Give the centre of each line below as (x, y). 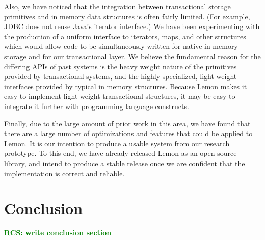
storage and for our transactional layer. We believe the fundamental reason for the (132, 56)
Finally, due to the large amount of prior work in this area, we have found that (127, 123)
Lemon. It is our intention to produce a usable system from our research (117, 143)
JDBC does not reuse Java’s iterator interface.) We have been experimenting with (132, 26)
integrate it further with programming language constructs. (97, 106)
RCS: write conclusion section (58, 233)
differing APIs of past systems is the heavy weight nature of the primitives (121, 66)
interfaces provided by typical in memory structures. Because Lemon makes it (126, 86)
